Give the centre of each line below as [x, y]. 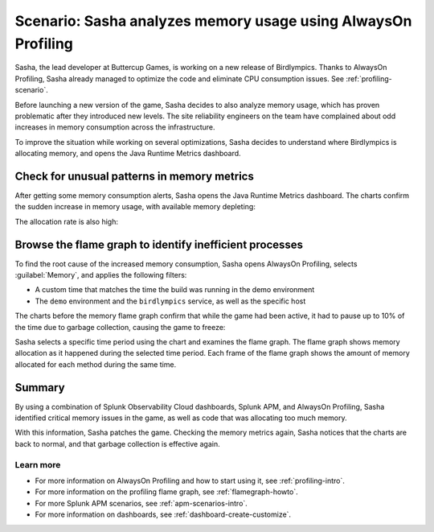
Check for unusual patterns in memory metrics [135, 176]
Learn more [38, 464]
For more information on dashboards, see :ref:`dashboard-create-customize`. [163, 514]
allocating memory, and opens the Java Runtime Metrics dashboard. [128, 154]
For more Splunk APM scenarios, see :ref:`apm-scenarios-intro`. [141, 503]
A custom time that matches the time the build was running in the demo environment [175, 290]
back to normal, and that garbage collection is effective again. [117, 443]
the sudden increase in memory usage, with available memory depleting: [135, 207]
